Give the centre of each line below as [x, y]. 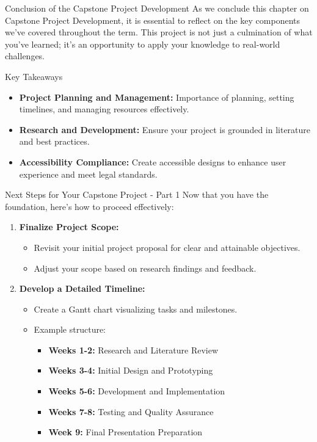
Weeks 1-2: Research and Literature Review [133, 350]
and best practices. [54, 141]
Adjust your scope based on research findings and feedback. [145, 268]
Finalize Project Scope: [69, 227]
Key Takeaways [34, 76]
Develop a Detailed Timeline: [82, 288]
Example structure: [70, 329]
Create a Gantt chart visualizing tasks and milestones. [136, 309]
